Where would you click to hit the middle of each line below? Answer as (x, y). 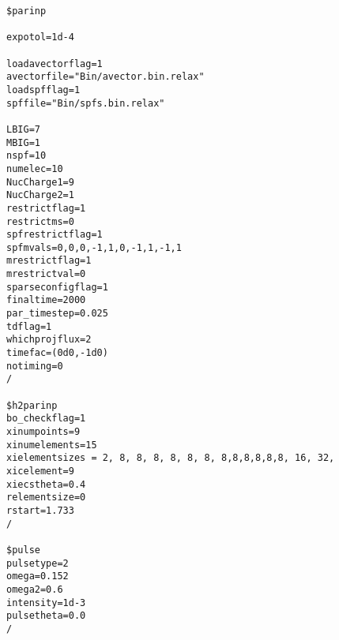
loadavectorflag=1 (55, 64)
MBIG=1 (23, 142)
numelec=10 (35, 168)
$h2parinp (32, 405)
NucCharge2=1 (40, 195)
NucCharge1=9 (40, 182)
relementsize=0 (46, 498)
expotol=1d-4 (40, 37)
